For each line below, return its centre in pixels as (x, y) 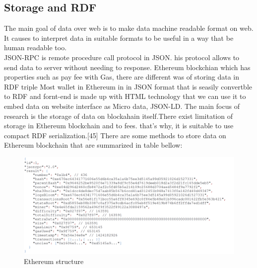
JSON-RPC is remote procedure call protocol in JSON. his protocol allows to (122, 57)
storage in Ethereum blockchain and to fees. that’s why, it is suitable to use (119, 126)
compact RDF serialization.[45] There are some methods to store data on (115, 135)
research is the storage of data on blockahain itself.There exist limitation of (118, 116)
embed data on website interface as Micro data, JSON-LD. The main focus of (122, 106)
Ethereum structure (54, 261)
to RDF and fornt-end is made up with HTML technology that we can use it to (125, 96)
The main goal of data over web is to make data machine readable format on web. (129, 28)
